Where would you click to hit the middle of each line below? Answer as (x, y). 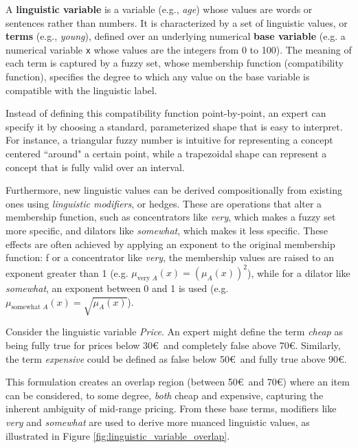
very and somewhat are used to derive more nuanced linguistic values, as (158, 422)
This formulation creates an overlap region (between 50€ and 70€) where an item (178, 382)
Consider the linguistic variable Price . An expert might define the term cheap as (174, 332)
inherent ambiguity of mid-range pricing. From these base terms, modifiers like (171, 408)
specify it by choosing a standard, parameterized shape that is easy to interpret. (174, 126)
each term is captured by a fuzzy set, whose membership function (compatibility (175, 63)
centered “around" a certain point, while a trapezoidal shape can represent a (166, 153)
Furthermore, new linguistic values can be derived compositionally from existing (174, 190)
